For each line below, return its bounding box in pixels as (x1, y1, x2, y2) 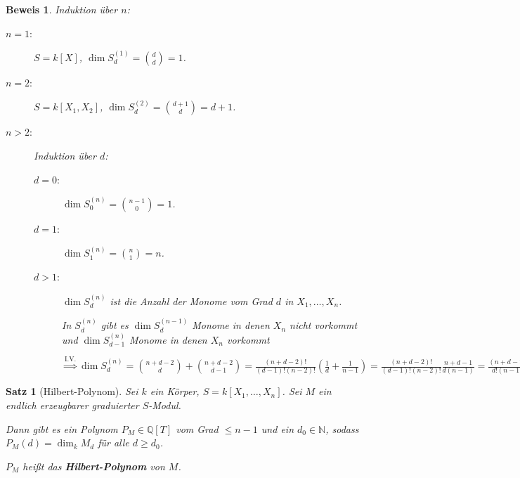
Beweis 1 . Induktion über (6, 2, 118, 16)
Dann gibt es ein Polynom (6, 421, 118, 436)
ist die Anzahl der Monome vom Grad (110, 293, 273, 308)
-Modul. (148, 397, 181, 412)
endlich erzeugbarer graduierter (6, 397, 139, 412)
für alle (98, 435, 129, 450)
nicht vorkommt (290, 318, 358, 332)
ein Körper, (150, 384, 200, 399)
